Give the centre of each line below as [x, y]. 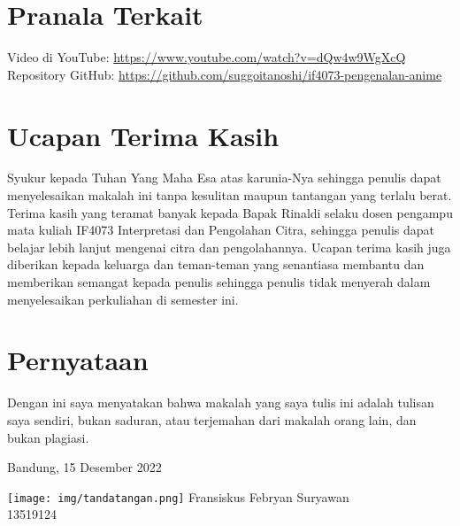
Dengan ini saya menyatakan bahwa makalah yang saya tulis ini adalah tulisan [221, 402]
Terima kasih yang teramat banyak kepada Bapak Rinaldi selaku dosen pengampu [230, 212]
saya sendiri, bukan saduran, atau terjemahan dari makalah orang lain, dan [212, 419]
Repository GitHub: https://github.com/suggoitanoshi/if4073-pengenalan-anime [225, 74]
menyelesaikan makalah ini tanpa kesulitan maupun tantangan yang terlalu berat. [230, 195]
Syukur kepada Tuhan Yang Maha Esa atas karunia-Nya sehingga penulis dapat [224, 178]
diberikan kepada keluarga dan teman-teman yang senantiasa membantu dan [216, 264]
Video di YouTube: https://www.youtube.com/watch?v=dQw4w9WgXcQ [207, 57]
